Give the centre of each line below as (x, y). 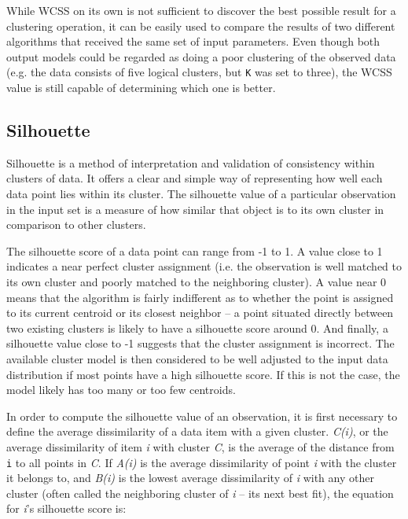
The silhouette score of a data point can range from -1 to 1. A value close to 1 (195, 250)
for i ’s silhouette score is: (66, 508)
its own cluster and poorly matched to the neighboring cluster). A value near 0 (197, 281)
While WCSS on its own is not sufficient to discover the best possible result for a (201, 10)
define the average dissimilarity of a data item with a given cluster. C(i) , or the (197, 431)
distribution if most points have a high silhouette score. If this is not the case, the (203, 374)
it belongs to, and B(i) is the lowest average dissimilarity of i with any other (190, 478)
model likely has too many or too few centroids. (121, 390)
